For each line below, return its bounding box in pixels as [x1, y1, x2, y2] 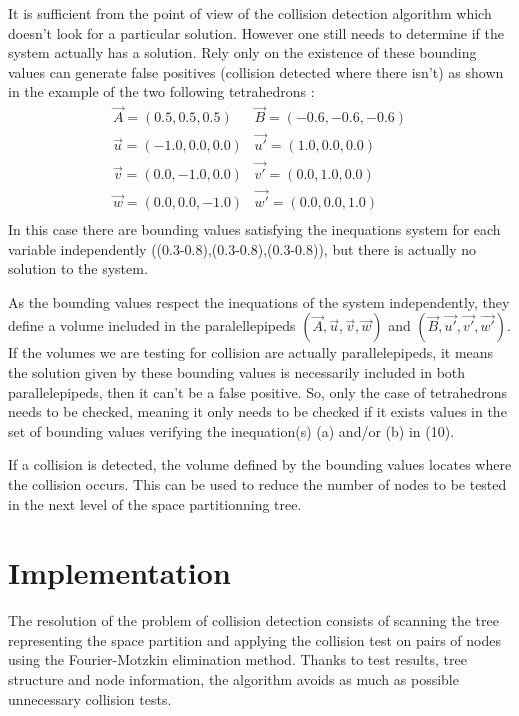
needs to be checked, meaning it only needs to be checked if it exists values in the [8, 401, 507, 422]
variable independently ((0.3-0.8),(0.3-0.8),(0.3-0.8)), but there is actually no [8, 238, 477, 259]
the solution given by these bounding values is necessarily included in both [8, 361, 466, 382]
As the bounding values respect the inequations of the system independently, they [8, 291, 510, 312]
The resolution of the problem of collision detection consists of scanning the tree [8, 610, 499, 631]
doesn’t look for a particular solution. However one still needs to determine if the [8, 22, 504, 43]
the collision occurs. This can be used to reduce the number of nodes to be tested [8, 473, 507, 494]
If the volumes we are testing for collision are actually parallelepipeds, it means [8, 342, 494, 363]
